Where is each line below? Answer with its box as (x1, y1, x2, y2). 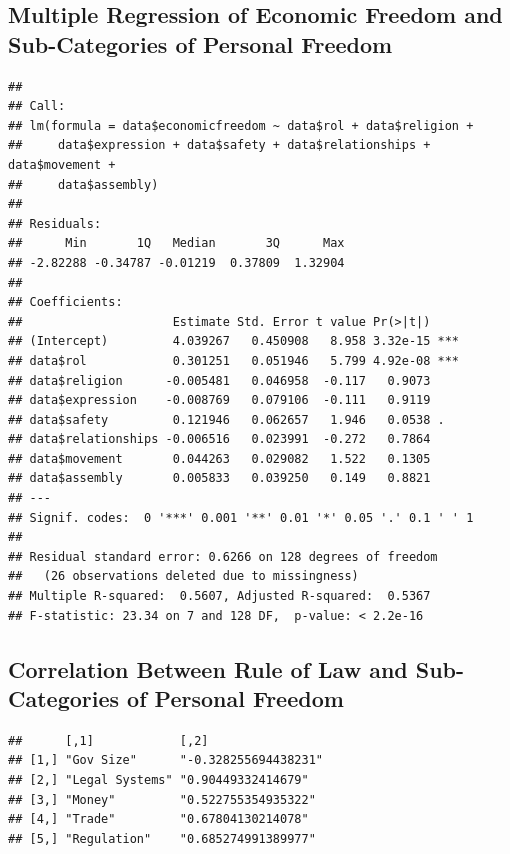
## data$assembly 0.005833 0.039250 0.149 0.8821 (8, 471, 431, 486)
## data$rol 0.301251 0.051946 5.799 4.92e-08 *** (8, 353, 460, 368)
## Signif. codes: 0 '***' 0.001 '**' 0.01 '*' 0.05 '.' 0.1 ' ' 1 (8, 510, 474, 525)
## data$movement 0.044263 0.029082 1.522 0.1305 (8, 451, 431, 466)
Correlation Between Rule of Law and (8, 653, 408, 684)
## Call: (8, 99, 66, 114)
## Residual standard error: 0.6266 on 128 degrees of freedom (8, 549, 438, 564)
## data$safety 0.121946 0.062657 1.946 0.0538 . (8, 412, 445, 427)
